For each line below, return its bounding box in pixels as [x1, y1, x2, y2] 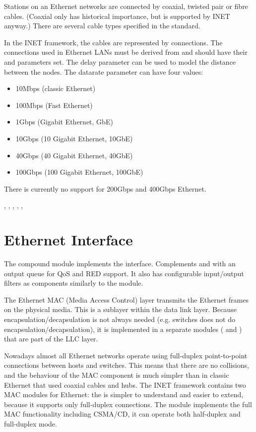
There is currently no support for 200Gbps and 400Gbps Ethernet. [4, 183, 206, 194]
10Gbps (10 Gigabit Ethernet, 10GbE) [15, 133, 133, 143]
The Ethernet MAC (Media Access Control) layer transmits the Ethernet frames [4, 294, 249, 305]
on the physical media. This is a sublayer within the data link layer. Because [4, 304, 237, 315]
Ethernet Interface [4, 229, 133, 250]
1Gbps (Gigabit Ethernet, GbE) [15, 116, 113, 127]
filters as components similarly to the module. [4, 278, 143, 288]
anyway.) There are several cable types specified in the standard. [4, 20, 200, 31]
